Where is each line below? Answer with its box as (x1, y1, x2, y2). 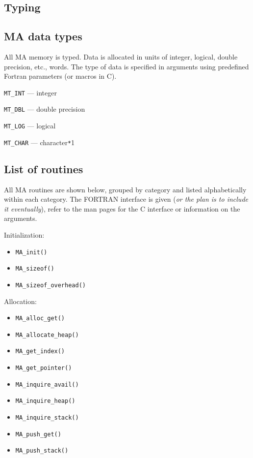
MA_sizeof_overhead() (15, 281, 86, 289)
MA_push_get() (15, 430, 61, 438)
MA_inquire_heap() (15, 397, 76, 405)
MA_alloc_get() (15, 315, 65, 322)
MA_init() (15, 248, 48, 256)
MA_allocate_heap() (15, 331, 79, 338)
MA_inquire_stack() (15, 414, 79, 422)
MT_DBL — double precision (4, 104, 85, 114)
